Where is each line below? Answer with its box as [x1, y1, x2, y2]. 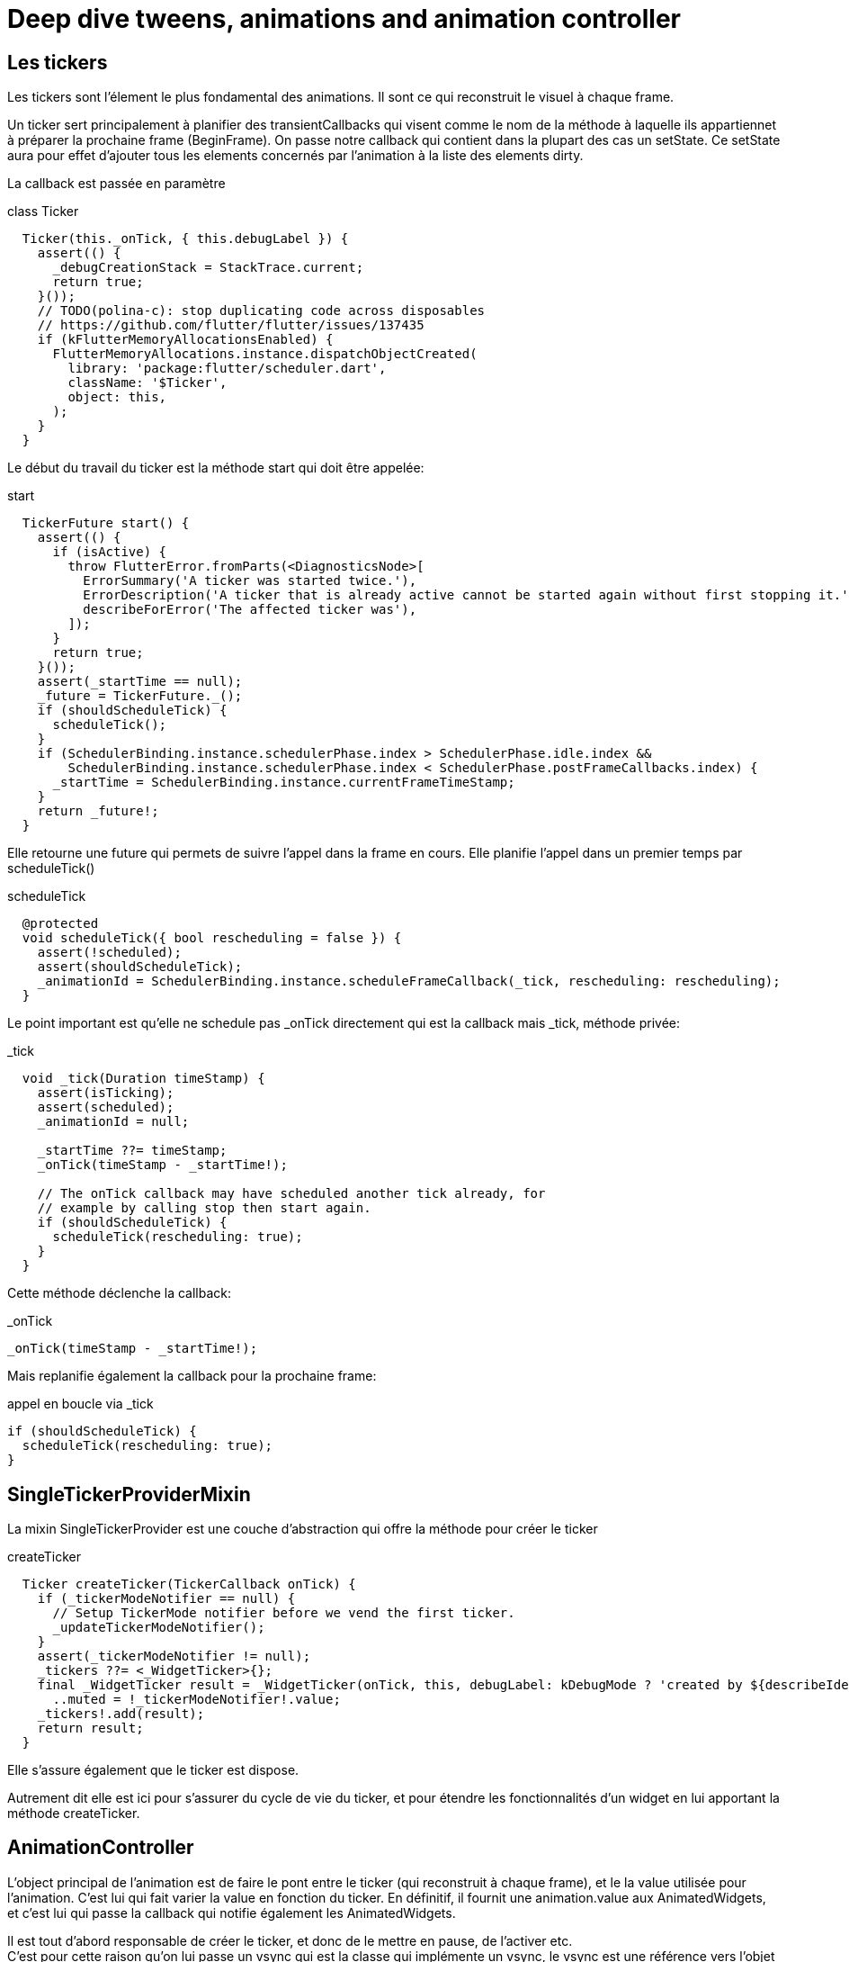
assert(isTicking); [37, 1085, 174, 1101]
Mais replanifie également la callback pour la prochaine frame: [7, 1368, 377, 1384]
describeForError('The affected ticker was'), [83, 602, 417, 617]
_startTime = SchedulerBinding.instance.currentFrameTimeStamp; [52, 775, 515, 790]
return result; [37, 1721, 144, 1736]
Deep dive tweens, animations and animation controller [7, 4, 681, 34]
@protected [22, 916, 99, 931]
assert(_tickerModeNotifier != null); [37, 1649, 311, 1664]
